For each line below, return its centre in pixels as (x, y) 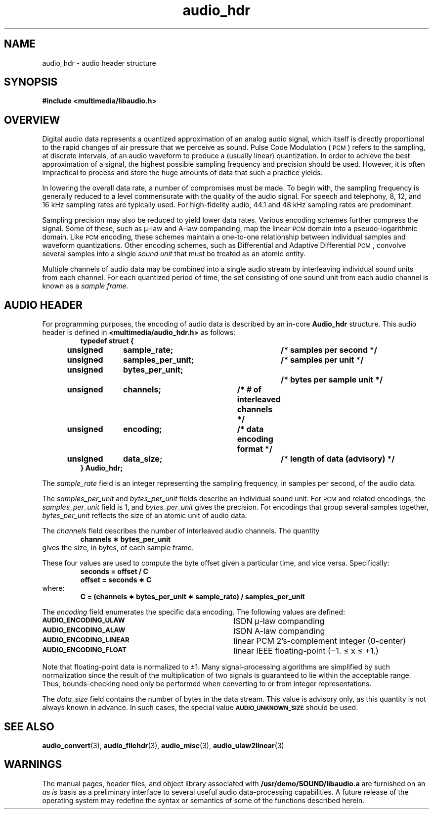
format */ (255, 449)
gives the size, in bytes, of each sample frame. (118, 548)
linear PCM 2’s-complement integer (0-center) (320, 641)
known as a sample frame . (85, 286)
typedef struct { (107, 341)
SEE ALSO (29, 726)
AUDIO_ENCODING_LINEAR (86, 640)
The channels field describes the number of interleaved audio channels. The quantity (181, 531)
